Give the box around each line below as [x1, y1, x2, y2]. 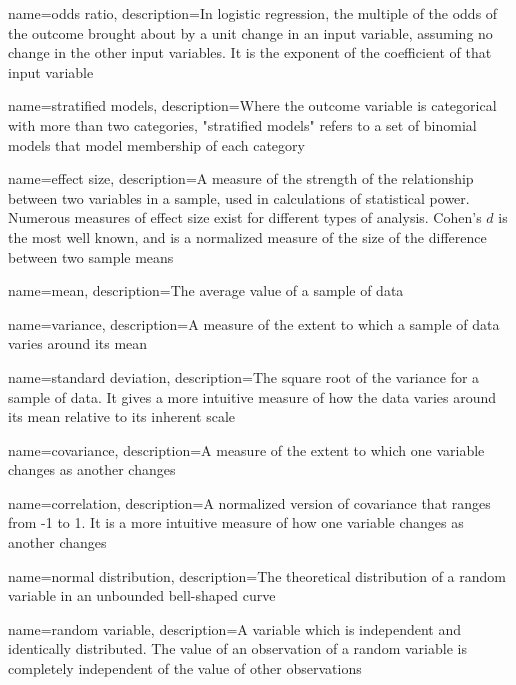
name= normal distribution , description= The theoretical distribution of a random [8, 565, 506, 586]
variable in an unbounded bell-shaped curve [8, 585, 276, 606]
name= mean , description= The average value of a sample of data [8, 280, 404, 301]
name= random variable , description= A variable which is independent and [8, 618, 462, 639]
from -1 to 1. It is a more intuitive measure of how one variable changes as [8, 512, 464, 533]
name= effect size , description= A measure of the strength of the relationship [8, 168, 474, 189]
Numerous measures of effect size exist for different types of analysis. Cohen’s [8, 207, 482, 228]
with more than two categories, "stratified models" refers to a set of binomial [8, 114, 477, 135]
